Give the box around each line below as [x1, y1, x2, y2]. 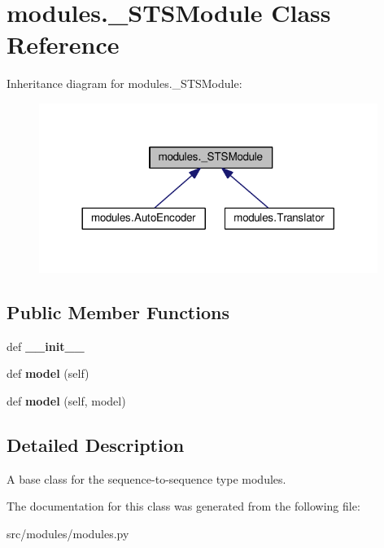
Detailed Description [7, 432, 185, 457]
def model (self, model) [7, 392, 126, 409]
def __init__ [7, 337, 85, 354]
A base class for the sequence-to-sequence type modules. [7, 470, 286, 487]
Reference [7, 28, 120, 61]
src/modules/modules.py [7, 524, 129, 541]
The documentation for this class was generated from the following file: [7, 498, 360, 515]
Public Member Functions [7, 299, 229, 324]
